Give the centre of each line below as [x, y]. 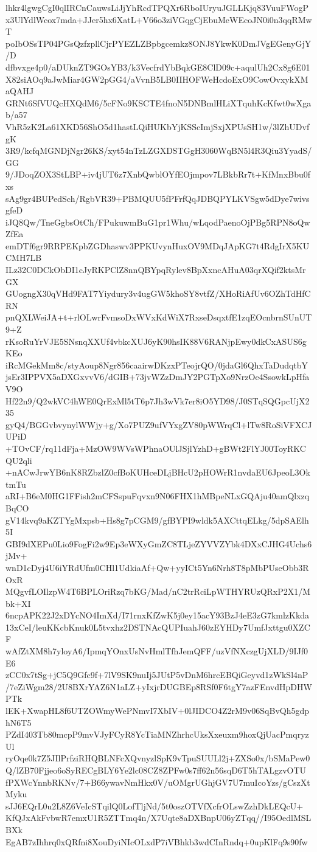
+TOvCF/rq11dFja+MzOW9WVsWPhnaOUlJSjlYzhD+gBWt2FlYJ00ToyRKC [156, 448]
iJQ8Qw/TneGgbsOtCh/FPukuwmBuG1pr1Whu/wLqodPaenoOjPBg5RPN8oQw [158, 222]
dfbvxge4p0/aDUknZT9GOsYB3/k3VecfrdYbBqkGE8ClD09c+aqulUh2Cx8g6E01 [158, 67]
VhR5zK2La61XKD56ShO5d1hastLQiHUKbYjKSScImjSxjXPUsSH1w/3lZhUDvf [158, 126]
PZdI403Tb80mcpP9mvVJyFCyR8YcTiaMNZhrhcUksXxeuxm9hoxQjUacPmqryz [157, 734]
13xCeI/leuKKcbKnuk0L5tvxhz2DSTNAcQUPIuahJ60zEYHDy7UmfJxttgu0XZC [158, 627]
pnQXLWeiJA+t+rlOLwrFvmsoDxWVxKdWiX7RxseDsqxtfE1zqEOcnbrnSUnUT [159, 317]
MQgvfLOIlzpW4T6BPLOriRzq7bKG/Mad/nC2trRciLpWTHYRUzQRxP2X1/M [158, 591]
